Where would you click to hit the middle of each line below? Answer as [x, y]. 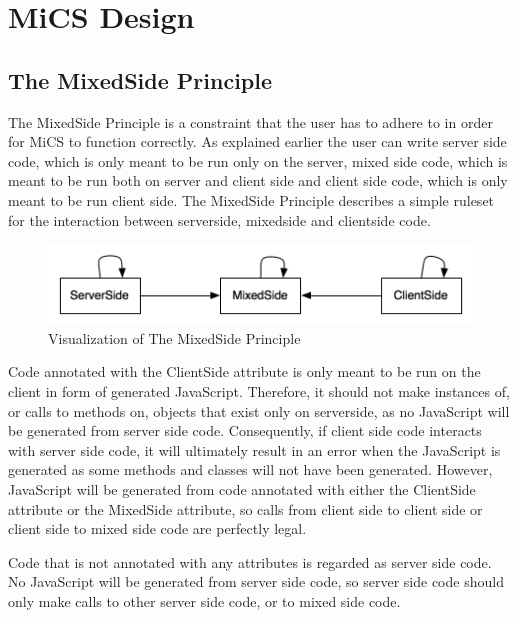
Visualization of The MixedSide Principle [174, 337]
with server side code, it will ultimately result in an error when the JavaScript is [254, 449]
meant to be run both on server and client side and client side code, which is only [258, 180]
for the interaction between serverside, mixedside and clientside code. [219, 219]
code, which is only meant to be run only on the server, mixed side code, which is [258, 160]
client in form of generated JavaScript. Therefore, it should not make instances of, [259, 390]
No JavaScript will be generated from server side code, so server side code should [256, 581]
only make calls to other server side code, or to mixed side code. [204, 600]
